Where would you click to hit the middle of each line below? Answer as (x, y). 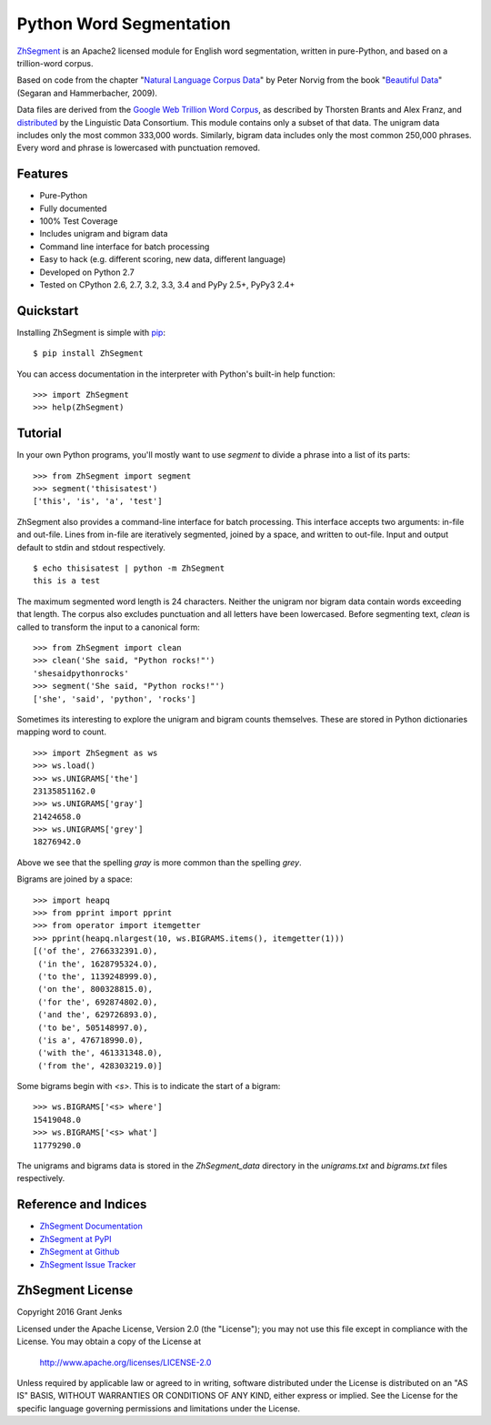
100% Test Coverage (79, 221)
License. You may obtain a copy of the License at (109, 1341)
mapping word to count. (61, 732)
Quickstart (48, 311)
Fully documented (73, 208)
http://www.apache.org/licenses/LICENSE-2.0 (125, 1362)
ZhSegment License (75, 1291)
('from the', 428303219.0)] (100, 1066)
